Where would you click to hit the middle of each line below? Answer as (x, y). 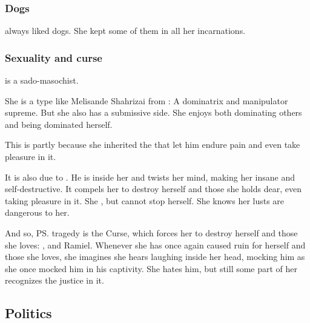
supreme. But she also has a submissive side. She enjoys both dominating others (153, 112)
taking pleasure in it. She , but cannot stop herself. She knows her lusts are (145, 200)
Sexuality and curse (54, 57)
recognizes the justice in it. (54, 280)
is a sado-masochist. (42, 80)
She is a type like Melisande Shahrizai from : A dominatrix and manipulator (147, 100)
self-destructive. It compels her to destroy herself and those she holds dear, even (153, 189)
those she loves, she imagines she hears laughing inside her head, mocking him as (155, 257)
